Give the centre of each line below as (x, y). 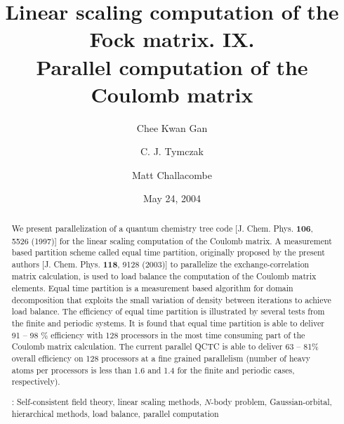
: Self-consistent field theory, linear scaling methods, (106, 401)
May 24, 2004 (172, 198)
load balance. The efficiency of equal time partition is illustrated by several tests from (168, 311)
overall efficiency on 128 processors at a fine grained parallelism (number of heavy (161, 358)
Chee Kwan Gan (172, 127)
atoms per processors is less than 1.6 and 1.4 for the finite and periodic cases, (153, 370)
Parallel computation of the (172, 66)
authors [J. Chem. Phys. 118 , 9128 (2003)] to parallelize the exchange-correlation (160, 264)
